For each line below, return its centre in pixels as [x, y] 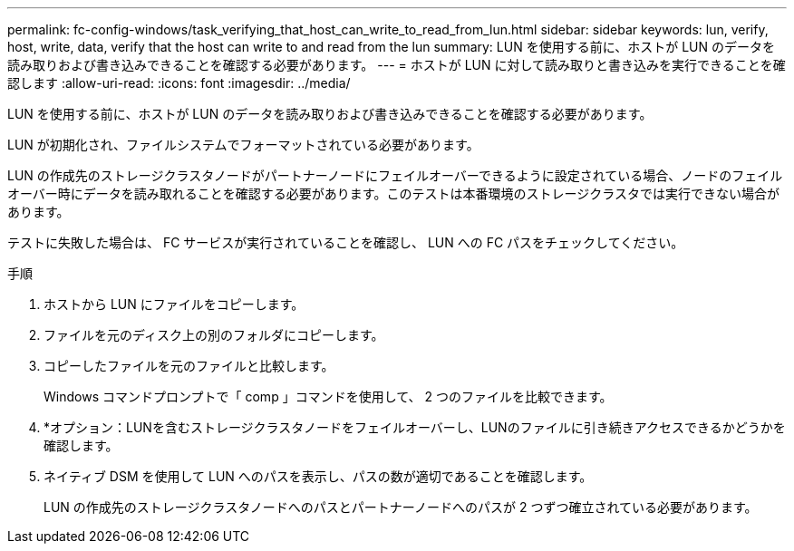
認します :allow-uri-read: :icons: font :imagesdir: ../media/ [179, 83]
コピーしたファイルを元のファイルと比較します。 [189, 366]
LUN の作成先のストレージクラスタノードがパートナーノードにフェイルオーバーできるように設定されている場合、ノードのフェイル [395, 175]
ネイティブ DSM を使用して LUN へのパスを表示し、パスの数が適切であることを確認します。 [318, 476]
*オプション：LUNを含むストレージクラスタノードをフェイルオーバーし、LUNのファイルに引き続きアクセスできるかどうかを [415, 427]
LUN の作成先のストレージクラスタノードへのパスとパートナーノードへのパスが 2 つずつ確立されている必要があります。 [401, 507]
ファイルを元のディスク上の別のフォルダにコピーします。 [214, 335]
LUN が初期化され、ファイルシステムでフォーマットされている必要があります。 [243, 145]
